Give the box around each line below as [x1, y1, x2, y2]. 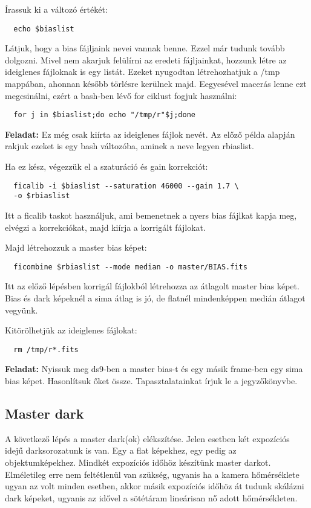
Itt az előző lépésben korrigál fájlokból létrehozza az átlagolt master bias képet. [5, 280, 300, 292]
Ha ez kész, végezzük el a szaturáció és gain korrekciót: [5, 160, 208, 173]
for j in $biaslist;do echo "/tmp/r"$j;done [13, 111, 195, 120]
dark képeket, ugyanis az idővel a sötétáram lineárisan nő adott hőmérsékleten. [5, 491, 298, 504]
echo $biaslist [13, 24, 74, 33]
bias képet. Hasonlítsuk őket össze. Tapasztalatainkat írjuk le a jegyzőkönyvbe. [5, 375, 298, 387]
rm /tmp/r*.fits [13, 345, 79, 354]
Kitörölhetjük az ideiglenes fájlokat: [5, 324, 137, 336]
